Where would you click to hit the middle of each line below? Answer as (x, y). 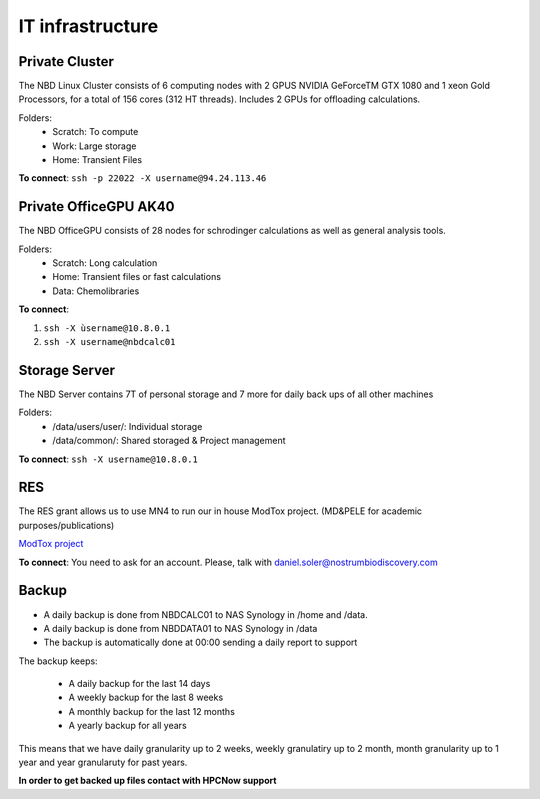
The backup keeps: (58, 661)
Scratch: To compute (95, 132)
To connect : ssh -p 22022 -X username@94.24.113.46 (142, 178)
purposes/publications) (66, 525)
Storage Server (66, 370)
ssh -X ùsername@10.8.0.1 (107, 328)
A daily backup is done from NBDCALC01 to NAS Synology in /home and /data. (206, 614)
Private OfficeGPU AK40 (96, 206)
